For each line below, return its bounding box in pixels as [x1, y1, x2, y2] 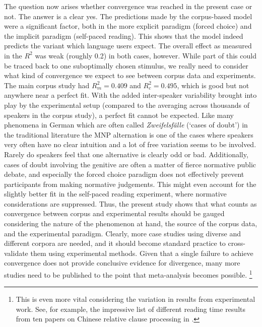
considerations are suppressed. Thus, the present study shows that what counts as [4, 198, 257, 209]
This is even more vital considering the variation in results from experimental [16, 294, 255, 304]
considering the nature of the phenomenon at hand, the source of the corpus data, [4, 218, 257, 229]
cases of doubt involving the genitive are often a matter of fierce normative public [4, 159, 256, 169]
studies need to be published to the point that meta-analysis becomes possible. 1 [4, 268, 252, 280]
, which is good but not [177, 80, 249, 90]
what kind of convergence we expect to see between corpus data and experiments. [4, 70, 256, 81]
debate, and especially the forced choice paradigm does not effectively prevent [4, 169, 244, 179]
